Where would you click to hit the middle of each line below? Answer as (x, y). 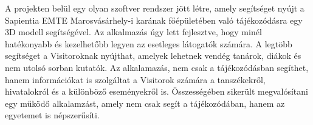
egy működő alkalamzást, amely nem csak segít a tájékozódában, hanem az (145, 103)
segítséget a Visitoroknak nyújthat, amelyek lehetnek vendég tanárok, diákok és (153, 56)
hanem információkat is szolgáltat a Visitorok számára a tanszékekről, (135, 79)
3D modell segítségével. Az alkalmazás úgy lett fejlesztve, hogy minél (133, 32)
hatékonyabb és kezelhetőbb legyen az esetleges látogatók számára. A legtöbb (149, 43)
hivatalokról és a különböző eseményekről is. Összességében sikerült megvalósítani (156, 91)
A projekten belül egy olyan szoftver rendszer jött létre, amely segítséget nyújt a (155, 8)
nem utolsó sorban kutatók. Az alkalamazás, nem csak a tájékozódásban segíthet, (157, 67)
